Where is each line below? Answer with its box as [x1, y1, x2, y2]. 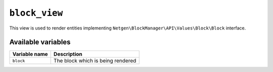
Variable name [12, 50, 48, 57]
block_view [9, 7, 63, 18]
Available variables [9, 38, 71, 46]
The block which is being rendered [53, 57, 136, 64]
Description [53, 50, 83, 57]
